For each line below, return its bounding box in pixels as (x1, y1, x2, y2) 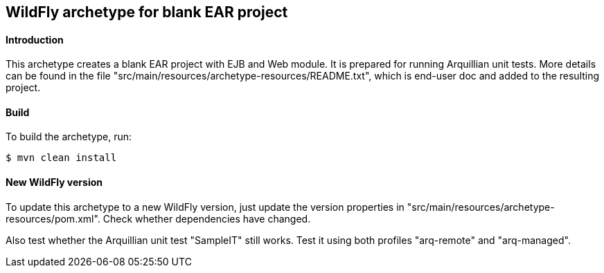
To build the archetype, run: (6, 131, 132, 143)
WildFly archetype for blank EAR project (6, 3, 288, 21)
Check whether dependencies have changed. (103, 212, 311, 225)
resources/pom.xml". (6, 212, 100, 225)
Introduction (6, 33, 64, 46)
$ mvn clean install (6, 152, 117, 164)
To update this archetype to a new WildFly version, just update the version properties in (6, 200, 405, 213)
